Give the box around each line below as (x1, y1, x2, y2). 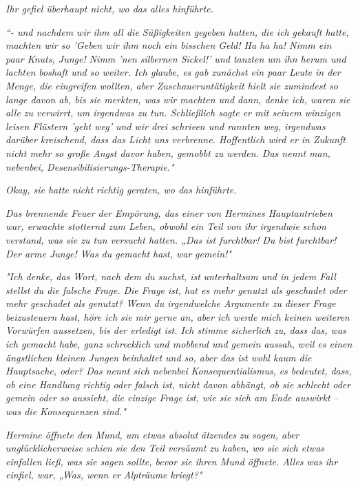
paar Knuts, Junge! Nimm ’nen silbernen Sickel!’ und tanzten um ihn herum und (6, 51, 346, 65)
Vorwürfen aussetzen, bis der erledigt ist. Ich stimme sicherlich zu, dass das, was (6, 323, 346, 337)
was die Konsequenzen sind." (6, 404, 126, 419)
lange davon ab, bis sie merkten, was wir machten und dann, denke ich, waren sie (6, 92, 350, 106)
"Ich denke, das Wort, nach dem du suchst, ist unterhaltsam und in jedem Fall (6, 269, 336, 284)
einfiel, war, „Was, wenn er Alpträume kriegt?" (6, 467, 202, 482)
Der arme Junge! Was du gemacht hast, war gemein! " (6, 246, 231, 260)
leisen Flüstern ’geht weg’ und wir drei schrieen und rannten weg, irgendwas (6, 118, 326, 133)
